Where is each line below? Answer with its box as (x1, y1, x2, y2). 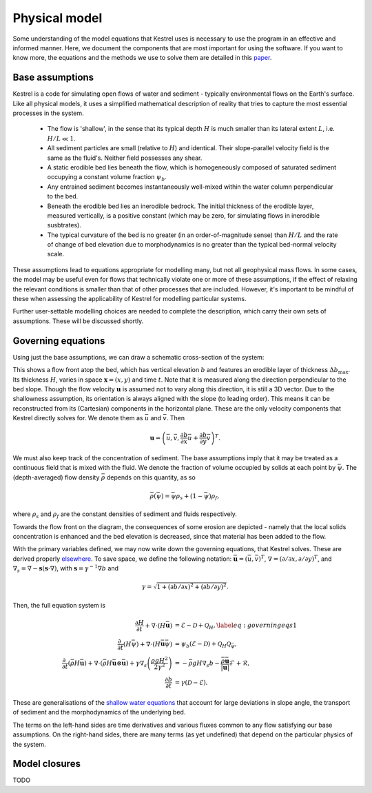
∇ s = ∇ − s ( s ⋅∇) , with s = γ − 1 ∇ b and (12, 564, 119, 574)
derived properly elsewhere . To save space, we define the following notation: (12, 555, 232, 563)
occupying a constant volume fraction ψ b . (47, 173, 167, 183)
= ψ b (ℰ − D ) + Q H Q (174, 640, 231, 649)
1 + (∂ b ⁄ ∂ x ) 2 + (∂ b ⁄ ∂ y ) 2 (156, 582, 227, 591)
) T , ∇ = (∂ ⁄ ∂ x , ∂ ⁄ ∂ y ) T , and (258, 554, 332, 563)
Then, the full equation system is (12, 601, 106, 610)
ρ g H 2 (150, 655, 168, 664)
